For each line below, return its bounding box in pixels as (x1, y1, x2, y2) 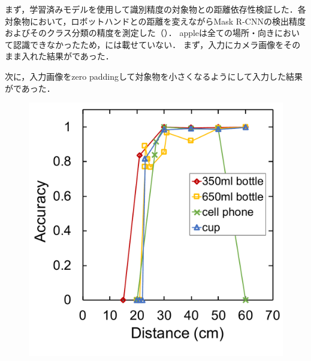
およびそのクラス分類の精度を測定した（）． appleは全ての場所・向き (5, 26, 275, 39)
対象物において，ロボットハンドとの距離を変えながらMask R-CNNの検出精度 (5, 14, 306, 27)
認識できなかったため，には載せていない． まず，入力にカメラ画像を (13, 38, 284, 50)
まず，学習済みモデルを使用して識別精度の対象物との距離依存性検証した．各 (5, 3, 306, 15)
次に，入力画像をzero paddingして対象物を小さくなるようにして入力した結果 (5, 70, 303, 82)
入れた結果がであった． (21, 50, 114, 62)
